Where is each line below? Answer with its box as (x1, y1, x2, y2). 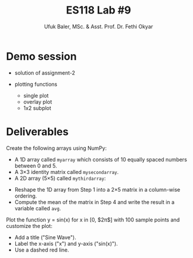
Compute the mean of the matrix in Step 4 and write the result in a (14, 198, 175, 206)
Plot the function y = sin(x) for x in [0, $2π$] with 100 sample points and (6, 216, 180, 223)
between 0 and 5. (14, 162, 57, 169)
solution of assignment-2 (14, 69, 75, 76)
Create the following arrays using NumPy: (6, 145, 107, 152)
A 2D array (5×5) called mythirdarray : (14, 175, 106, 182)
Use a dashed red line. (14, 246, 69, 253)
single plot (23, 92, 49, 99)
